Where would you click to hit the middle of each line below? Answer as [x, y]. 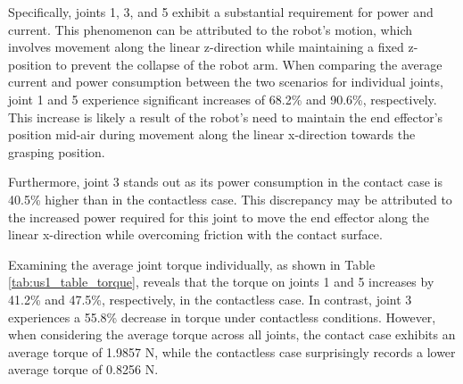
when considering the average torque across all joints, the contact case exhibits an [232, 334]
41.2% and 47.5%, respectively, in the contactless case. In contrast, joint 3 [210, 299]
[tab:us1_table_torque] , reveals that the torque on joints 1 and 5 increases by [221, 282]
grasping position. [57, 151]
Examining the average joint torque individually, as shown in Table [192, 264]
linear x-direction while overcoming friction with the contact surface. [195, 234]
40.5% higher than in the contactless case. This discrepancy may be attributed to [230, 199]
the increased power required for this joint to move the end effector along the [219, 217]
